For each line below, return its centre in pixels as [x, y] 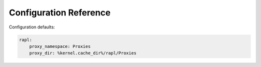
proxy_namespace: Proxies [60, 46]
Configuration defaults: [32, 27]
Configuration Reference [60, 13]
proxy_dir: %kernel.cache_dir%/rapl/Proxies [83, 53]
